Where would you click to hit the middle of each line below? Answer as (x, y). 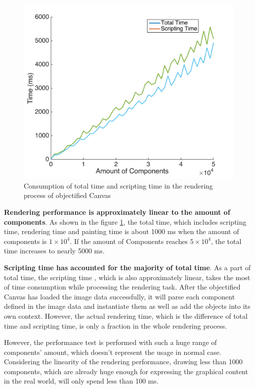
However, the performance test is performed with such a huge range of (110, 342)
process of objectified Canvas (67, 195)
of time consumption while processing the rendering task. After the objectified (122, 287)
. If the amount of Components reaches (129, 241)
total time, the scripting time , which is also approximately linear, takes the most (127, 277)
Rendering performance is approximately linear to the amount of (117, 212)
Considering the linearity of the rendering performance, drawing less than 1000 (123, 362)
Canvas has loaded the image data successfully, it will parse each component (120, 296)
